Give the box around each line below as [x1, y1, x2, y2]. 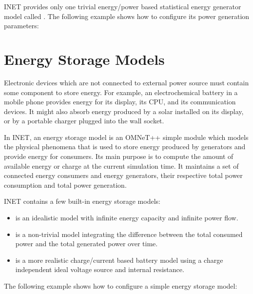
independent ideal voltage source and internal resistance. [15, 264, 184, 274]
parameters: [4, 20, 39, 31]
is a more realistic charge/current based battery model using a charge [15, 255, 223, 265]
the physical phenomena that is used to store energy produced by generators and [4, 141, 246, 152]
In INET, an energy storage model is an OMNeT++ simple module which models [4, 132, 249, 142]
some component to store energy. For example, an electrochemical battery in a [4, 87, 238, 97]
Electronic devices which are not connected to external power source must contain [4, 77, 249, 87]
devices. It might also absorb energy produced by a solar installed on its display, [4, 106, 244, 116]
